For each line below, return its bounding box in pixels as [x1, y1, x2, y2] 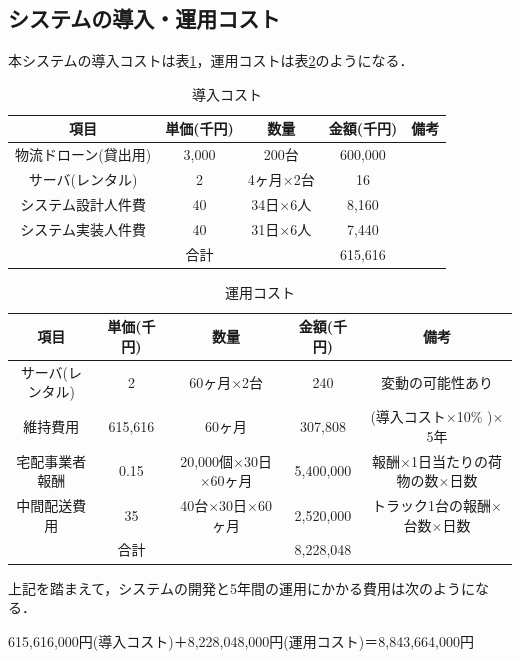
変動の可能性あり [380, 371, 493, 392]
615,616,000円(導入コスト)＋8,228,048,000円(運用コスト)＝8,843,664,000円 [8, 630, 474, 651]
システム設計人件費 [20, 193, 146, 214]
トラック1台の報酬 [371, 495, 491, 516]
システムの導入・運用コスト [8, 3, 281, 34]
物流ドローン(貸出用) [15, 144, 152, 165]
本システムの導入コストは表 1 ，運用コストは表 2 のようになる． [8, 50, 414, 71]
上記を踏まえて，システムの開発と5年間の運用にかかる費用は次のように [8, 577, 475, 598]
